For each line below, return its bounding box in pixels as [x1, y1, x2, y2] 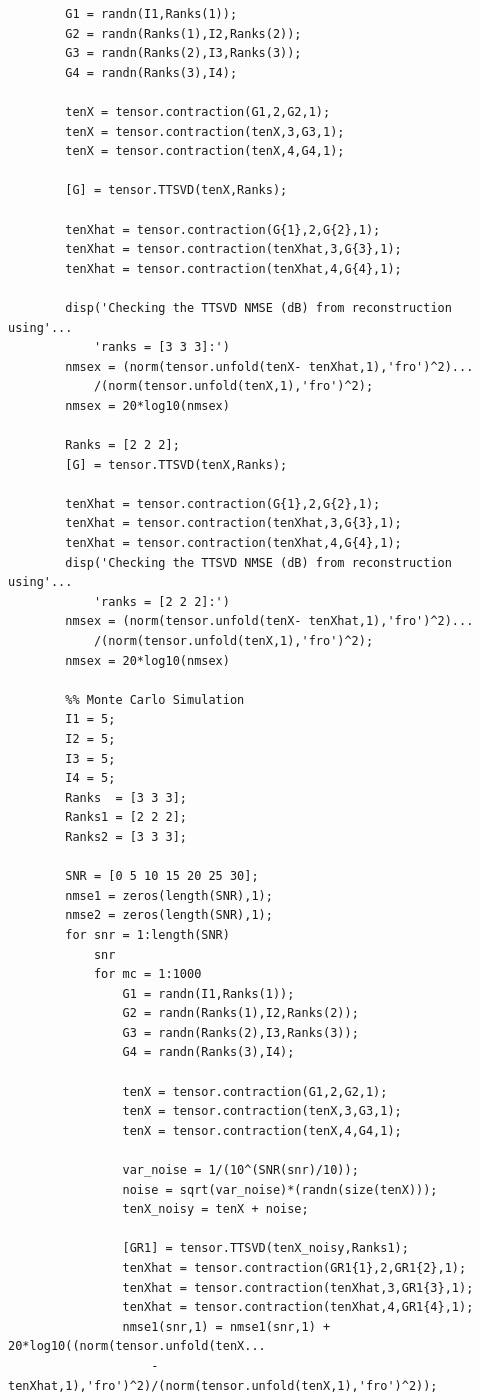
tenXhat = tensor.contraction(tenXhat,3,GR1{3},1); [122, 1280, 474, 1295]
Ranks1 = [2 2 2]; [65, 810, 187, 825]
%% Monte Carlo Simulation [65, 692, 245, 707]
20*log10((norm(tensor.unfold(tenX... [8, 1339, 266, 1354]
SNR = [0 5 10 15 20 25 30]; [65, 869, 259, 884]
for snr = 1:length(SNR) [65, 927, 230, 942]
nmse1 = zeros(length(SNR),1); [65, 888, 273, 903]
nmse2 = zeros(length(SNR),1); [65, 908, 273, 923]
